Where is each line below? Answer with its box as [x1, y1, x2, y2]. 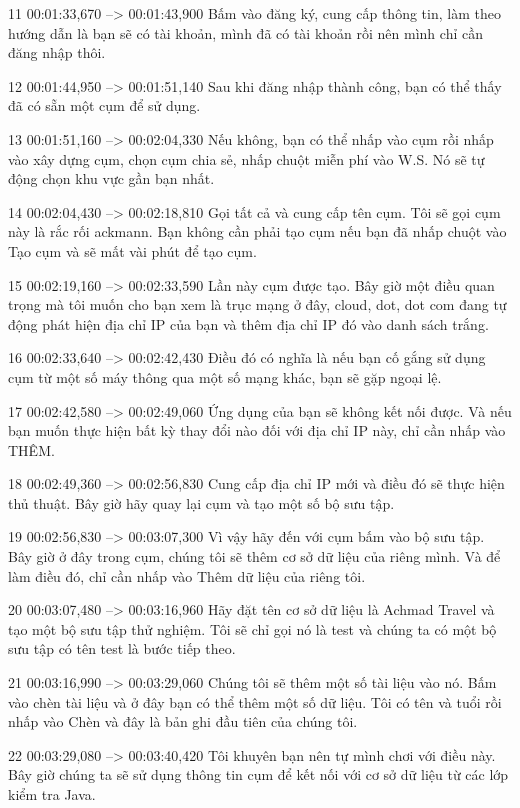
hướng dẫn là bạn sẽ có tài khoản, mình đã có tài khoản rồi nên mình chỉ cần [8, 22, 483, 43]
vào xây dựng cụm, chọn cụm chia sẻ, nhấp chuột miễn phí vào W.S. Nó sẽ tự [8, 148, 485, 169]
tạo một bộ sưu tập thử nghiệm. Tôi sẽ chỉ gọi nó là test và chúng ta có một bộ [8, 618, 497, 639]
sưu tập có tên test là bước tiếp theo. [8, 638, 236, 659]
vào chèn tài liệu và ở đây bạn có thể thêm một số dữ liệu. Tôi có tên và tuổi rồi [8, 691, 502, 712]
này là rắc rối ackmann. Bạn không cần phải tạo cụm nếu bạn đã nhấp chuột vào [8, 221, 507, 242]
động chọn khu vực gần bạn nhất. [8, 168, 215, 189]
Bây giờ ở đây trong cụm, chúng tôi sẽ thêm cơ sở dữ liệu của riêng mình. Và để [8, 546, 501, 567]
